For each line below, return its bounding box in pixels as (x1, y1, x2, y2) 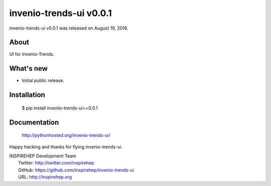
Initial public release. (22, 78, 65, 84)
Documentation (9, 118, 59, 126)
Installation (9, 91, 45, 99)
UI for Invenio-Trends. (9, 51, 55, 57)
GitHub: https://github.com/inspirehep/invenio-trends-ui (18, 167, 134, 173)
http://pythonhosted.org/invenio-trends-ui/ (22, 132, 110, 138)
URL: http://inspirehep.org (18, 174, 72, 180)
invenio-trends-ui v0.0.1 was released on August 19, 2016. (9, 25, 128, 31)
